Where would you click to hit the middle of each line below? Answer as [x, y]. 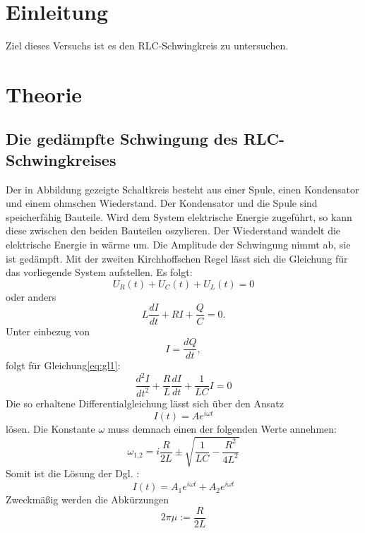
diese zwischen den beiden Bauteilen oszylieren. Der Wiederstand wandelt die [173, 230]
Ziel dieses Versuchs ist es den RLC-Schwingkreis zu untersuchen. [147, 46]
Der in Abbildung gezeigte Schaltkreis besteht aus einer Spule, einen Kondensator [182, 189]
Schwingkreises [61, 159]
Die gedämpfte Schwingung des [122, 139]
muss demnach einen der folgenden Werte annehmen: [222, 429]
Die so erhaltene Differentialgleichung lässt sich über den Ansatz [145, 403]
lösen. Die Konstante [50, 429]
